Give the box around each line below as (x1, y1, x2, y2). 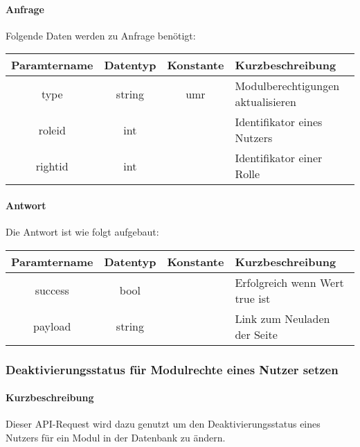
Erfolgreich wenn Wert (235, 274, 344, 290)
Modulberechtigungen (235, 78, 340, 94)
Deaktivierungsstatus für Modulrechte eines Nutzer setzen (6, 360, 339, 378)
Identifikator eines (235, 114, 323, 130)
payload (33, 318, 71, 335)
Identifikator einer (235, 150, 323, 166)
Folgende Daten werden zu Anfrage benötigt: (6, 28, 196, 42)
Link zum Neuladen (235, 310, 330, 326)
